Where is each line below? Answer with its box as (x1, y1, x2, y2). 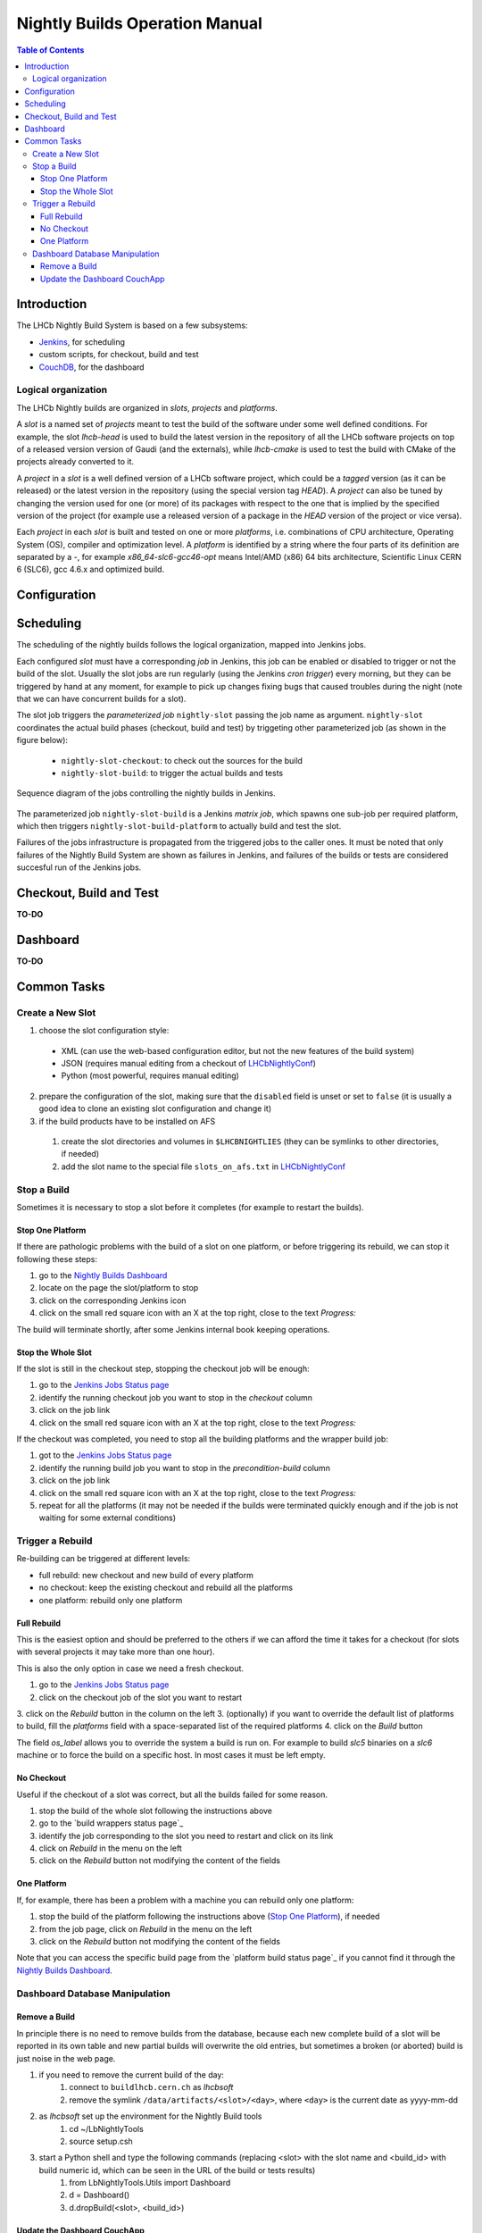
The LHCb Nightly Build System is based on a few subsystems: (16, 320, 248, 330)
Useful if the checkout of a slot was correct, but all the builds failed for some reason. (16, 1789, 328, 1800)
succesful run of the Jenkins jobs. (16, 862, 142, 873)
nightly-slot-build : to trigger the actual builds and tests (61, 767, 284, 778)
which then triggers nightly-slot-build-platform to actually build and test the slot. (16, 821, 342, 832)
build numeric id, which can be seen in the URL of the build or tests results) (38, 2164, 316, 2175)
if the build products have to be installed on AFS (38, 1116, 216, 1126)
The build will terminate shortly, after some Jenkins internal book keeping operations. (16, 1324, 330, 1334)
